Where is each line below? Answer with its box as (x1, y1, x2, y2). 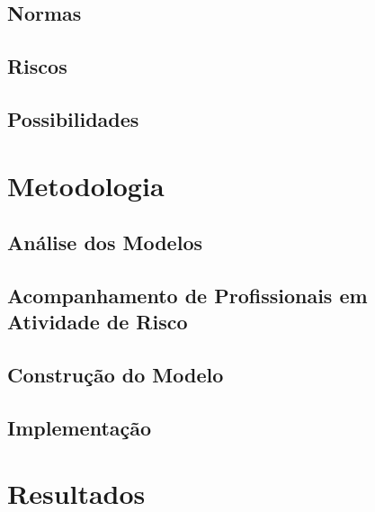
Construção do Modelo (7, 361, 224, 389)
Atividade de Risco (7, 308, 188, 336)
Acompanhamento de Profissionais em (7, 281, 368, 309)
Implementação (7, 413, 152, 441)
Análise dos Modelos (7, 229, 202, 256)
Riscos (7, 52, 67, 80)
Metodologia (7, 166, 165, 203)
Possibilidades (7, 104, 139, 132)
